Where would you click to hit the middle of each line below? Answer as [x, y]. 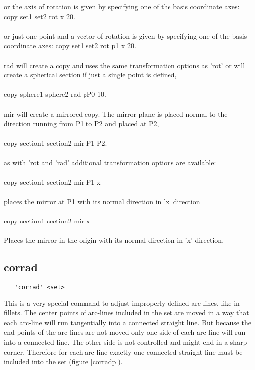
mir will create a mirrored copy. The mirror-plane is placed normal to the [116, 113]
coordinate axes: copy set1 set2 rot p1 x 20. [70, 45]
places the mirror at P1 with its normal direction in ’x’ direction [102, 201]
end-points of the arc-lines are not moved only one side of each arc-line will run [125, 332]
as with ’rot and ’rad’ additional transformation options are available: [110, 162]
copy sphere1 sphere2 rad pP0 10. [55, 94]
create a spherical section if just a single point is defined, [90, 75]
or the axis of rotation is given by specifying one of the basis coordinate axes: [122, 6]
